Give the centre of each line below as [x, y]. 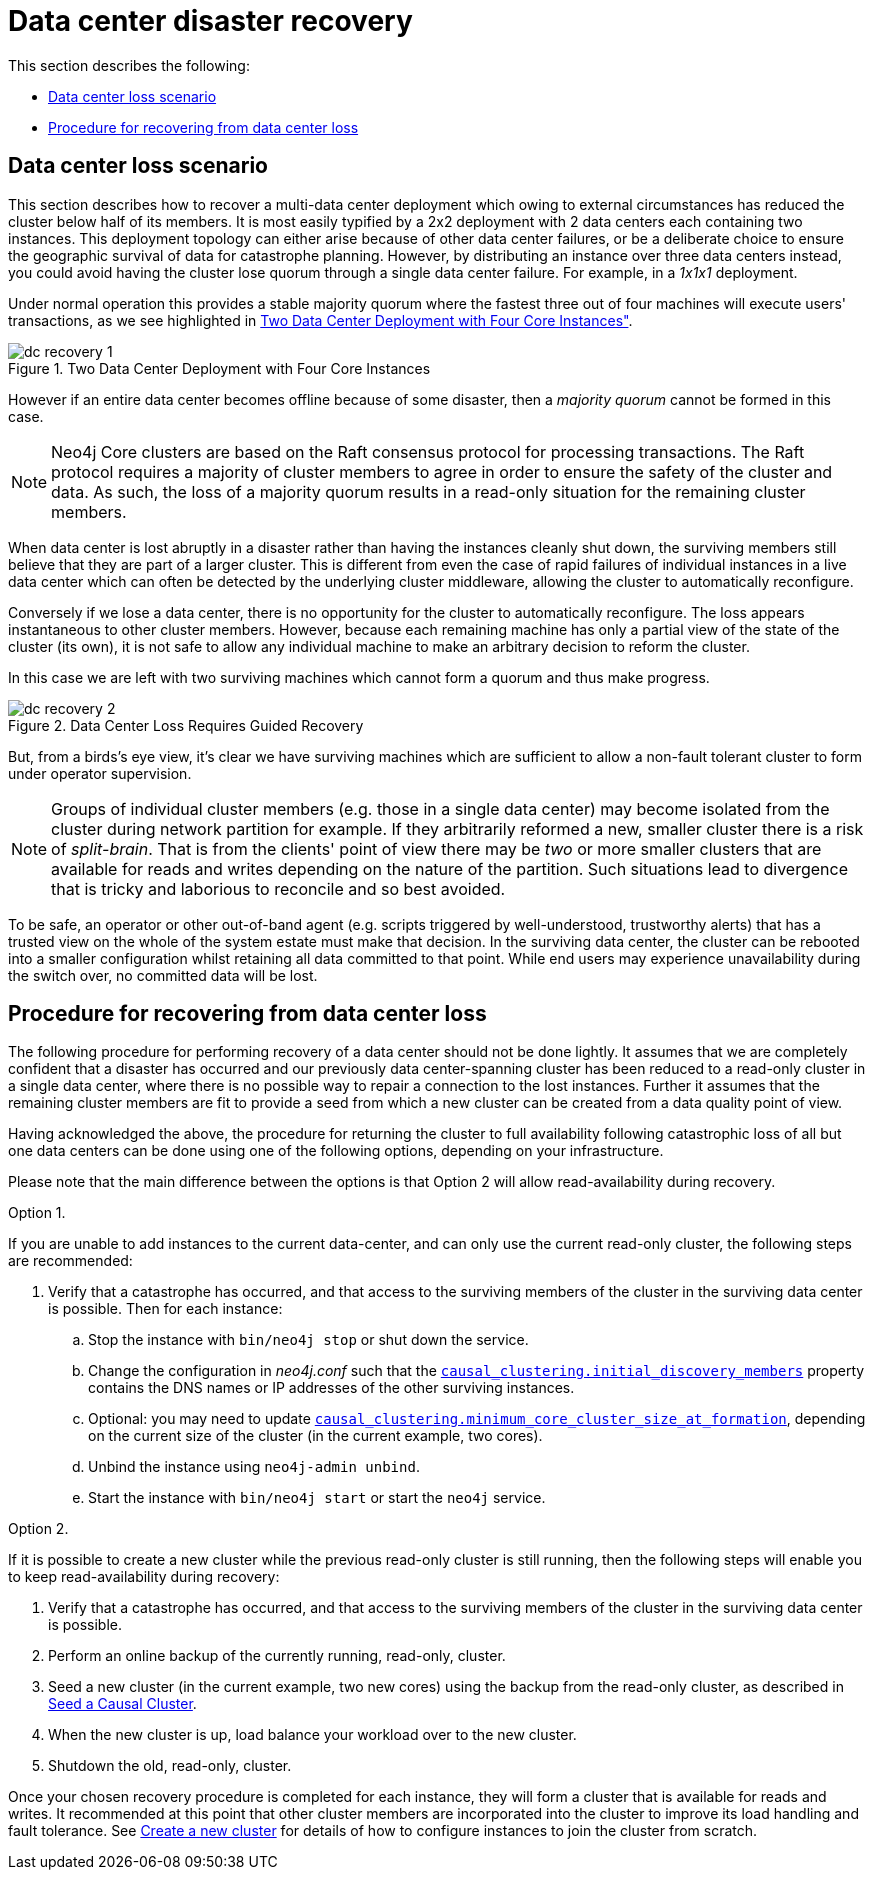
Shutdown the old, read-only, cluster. [170, 1766]
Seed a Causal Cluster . [122, 1704]
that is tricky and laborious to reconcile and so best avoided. [278, 888]
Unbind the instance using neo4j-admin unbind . [254, 1467]
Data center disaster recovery [210, 21]
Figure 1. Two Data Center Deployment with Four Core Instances [219, 368]
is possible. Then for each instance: [165, 1309]
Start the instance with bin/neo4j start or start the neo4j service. [317, 1498]
